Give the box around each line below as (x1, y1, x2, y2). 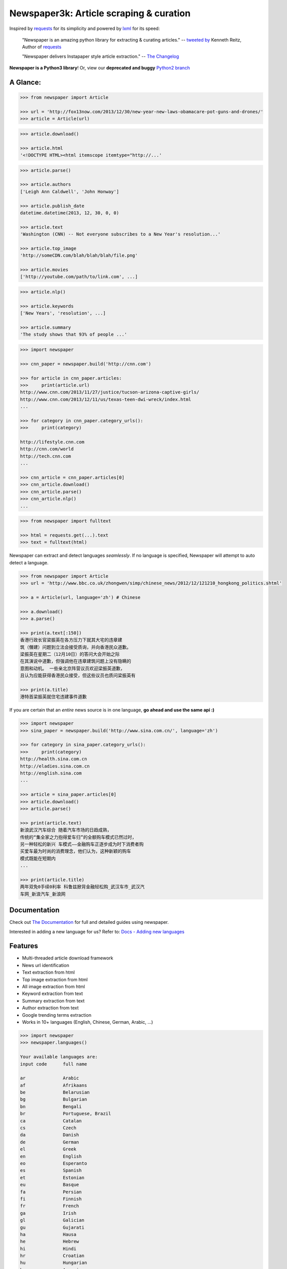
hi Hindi (20, 1246, 77, 1251)
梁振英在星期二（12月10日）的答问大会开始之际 (20, 651, 120, 657)
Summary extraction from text (22, 997, 85, 1004)
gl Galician (20, 1217, 85, 1223)
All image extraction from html (22, 984, 85, 990)
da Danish (20, 1132, 80, 1138)
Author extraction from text (22, 1005, 79, 1011)
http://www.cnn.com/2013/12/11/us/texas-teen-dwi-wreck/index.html (20, 396, 192, 402)
